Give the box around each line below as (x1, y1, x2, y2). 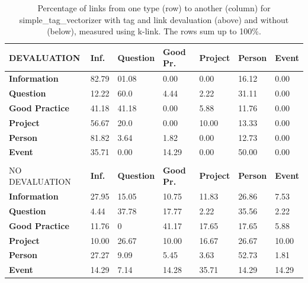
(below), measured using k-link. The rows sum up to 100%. (47, 25, 261, 37)
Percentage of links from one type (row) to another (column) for (37, 2, 271, 14)
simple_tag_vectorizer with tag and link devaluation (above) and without (19, 13, 289, 25)
